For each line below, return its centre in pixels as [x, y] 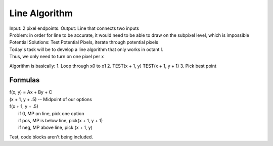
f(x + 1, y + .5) [24, 107]
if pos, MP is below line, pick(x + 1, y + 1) [61, 120]
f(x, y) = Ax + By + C [31, 92]
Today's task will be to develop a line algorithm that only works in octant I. [86, 49]
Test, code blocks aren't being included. [51, 137]
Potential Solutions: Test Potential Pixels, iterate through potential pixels [84, 42]
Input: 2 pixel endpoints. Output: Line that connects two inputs [74, 28]
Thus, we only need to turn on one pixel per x [57, 57]
